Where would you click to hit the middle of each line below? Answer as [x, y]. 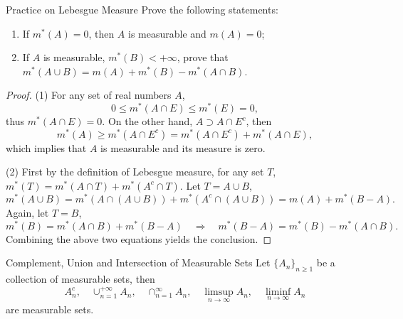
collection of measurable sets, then [80, 279]
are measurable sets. [50, 309]
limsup [219, 292]
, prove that [203, 57]
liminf [278, 292]
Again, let [27, 212]
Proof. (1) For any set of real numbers [89, 95]
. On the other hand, [147, 121]
